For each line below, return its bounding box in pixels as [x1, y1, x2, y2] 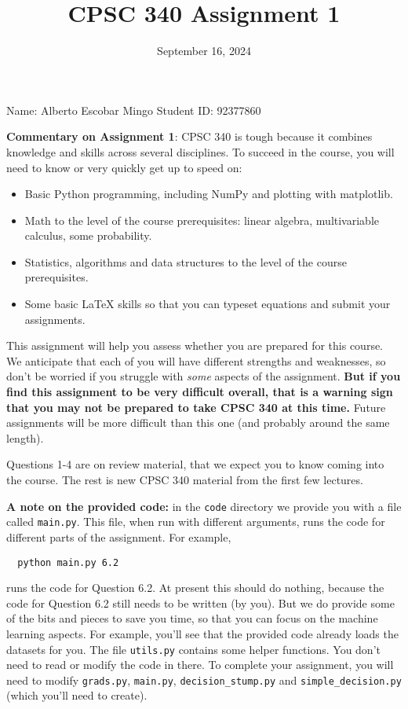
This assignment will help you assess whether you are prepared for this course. [6, 337, 384, 354]
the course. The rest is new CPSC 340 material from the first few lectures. [6, 472, 363, 487]
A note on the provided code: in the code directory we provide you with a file [6, 498, 402, 514]
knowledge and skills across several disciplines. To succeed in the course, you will [6, 143, 395, 160]
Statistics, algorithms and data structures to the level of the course [24, 253, 347, 270]
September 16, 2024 [157, 42, 251, 59]
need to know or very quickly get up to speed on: [6, 159, 242, 175]
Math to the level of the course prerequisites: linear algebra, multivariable [24, 211, 379, 228]
